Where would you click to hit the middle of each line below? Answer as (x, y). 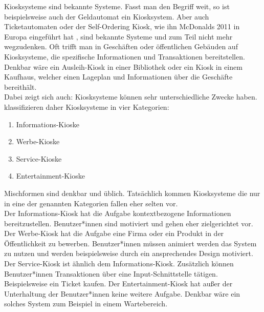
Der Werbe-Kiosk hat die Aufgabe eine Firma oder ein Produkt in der (114, 233)
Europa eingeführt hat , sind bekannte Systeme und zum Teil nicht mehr (118, 36)
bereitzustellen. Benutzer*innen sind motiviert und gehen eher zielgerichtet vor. (129, 223)
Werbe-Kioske (38, 141)
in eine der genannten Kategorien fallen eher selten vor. (91, 203)
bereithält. (20, 86)
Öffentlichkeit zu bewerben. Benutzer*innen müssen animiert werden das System (130, 243)
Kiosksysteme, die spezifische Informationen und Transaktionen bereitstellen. (125, 56)
